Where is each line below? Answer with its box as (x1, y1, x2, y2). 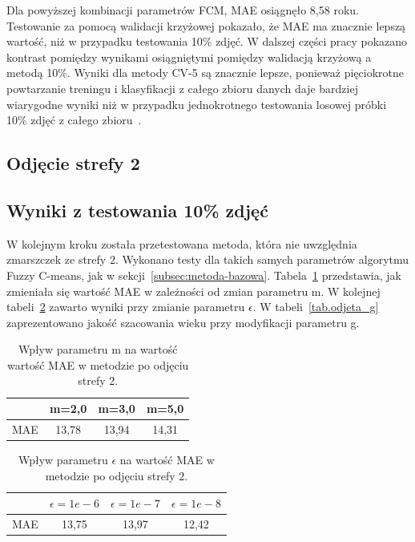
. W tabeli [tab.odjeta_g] (252, 298, 379, 315)
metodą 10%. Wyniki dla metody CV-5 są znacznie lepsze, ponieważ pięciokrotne (6, 64, 404, 81)
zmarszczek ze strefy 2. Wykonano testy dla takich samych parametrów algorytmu (6, 251, 409, 268)
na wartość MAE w (119, 451, 215, 468)
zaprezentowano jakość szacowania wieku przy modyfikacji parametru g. (6, 313, 360, 330)
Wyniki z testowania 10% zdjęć (6, 197, 268, 222)
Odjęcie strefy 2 (6, 151, 140, 176)
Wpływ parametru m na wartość (18, 341, 178, 358)
